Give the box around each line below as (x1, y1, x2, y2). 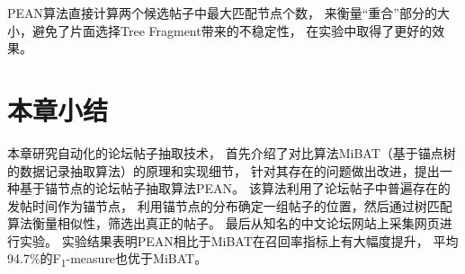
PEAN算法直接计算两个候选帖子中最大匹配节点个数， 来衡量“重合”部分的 (7, 4, 437, 22)
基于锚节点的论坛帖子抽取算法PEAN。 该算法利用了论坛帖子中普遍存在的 (19, 179, 451, 198)
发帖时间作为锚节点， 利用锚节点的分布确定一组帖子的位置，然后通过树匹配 (7, 196, 452, 215)
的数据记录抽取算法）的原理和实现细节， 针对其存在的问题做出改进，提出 (7, 161, 440, 180)
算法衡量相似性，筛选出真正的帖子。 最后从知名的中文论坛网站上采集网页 (7, 214, 440, 233)
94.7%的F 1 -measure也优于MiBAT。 (7, 249, 208, 270)
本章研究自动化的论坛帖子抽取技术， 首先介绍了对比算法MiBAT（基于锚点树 (7, 143, 456, 162)
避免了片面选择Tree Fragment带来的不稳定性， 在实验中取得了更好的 (31, 21, 433, 40)
